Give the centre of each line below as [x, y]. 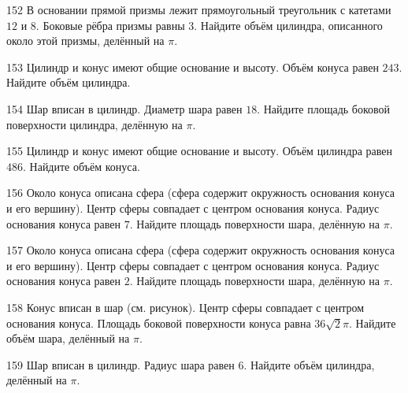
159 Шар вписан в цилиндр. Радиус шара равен [121, 364]
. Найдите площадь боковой [324, 108]
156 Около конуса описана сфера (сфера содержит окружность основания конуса [201, 193]
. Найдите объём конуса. [82, 166]
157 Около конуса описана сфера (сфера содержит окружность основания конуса [201, 250]
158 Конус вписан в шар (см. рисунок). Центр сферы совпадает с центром [185, 307]
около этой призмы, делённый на [85, 41]
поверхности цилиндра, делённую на [95, 124]
